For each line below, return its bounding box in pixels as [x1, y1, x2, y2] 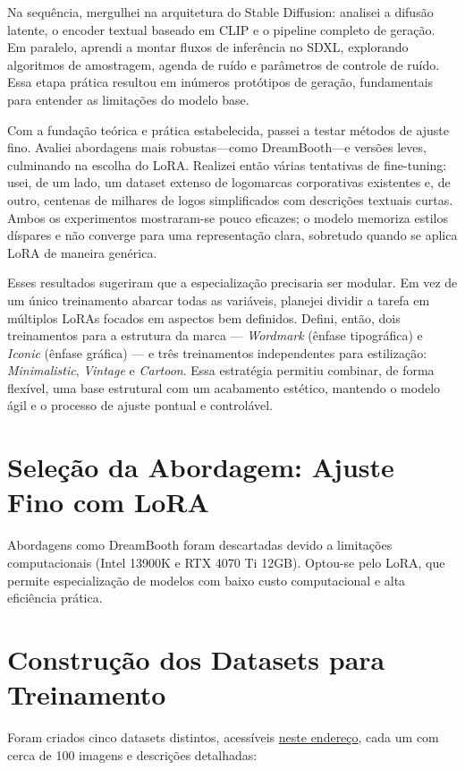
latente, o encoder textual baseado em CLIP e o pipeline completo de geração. [7, 20, 435, 38]
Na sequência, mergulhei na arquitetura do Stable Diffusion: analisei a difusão [7, 3, 434, 21]
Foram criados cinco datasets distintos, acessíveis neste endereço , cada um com [7, 728, 439, 747]
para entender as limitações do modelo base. [7, 90, 249, 108]
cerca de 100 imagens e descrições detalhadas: [7, 745, 258, 764]
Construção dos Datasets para [7, 640, 385, 677]
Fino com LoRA [7, 483, 209, 520]
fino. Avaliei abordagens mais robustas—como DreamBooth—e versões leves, [7, 138, 427, 157]
